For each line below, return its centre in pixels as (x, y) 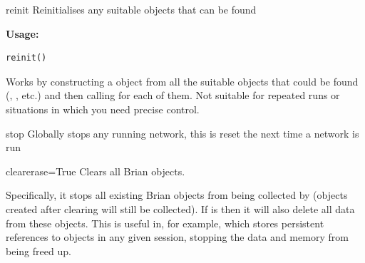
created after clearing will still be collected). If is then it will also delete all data (180, 208)
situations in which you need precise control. (103, 109)
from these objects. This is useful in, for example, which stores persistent (165, 223)
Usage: (22, 33)
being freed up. (38, 251)
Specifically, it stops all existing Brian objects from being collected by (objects (177, 195)
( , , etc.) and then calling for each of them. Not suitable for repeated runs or (173, 95)
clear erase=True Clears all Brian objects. (96, 171)
